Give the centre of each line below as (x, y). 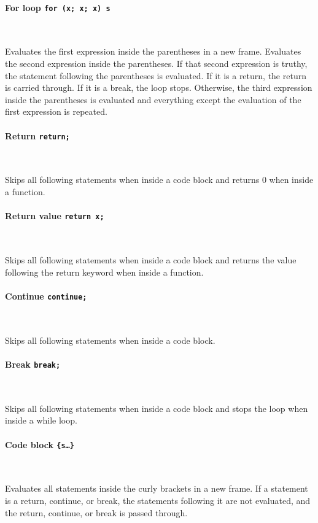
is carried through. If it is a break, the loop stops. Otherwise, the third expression (159, 87)
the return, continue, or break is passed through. (96, 512)
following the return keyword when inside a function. (104, 272)
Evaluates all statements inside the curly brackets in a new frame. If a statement (157, 488)
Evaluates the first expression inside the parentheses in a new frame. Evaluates (153, 51)
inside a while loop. (41, 420)
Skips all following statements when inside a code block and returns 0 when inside (159, 180)
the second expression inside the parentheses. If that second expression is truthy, (156, 64)
